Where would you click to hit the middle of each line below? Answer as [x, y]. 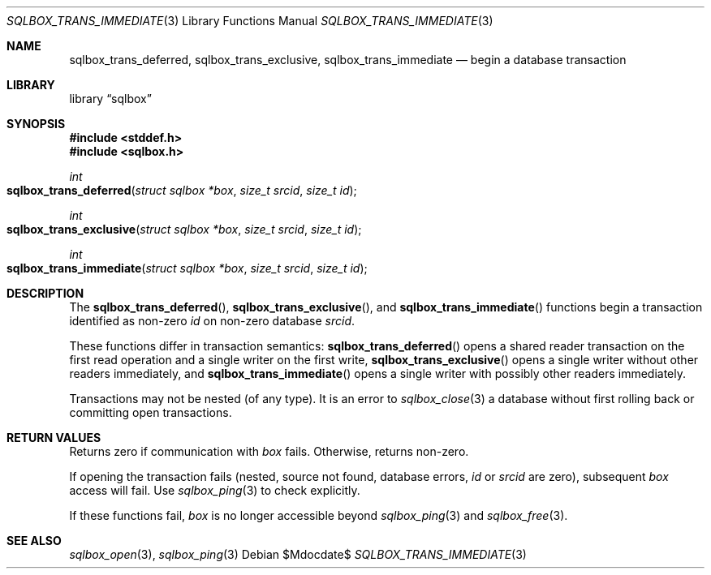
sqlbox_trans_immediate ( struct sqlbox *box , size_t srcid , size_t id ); [187, 268]
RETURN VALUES [54, 438]
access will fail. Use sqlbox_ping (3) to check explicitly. [215, 490]
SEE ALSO [34, 541]
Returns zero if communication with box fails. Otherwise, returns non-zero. [269, 451]
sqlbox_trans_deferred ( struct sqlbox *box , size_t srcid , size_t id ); [182, 190]
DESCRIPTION [45, 293]
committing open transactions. [151, 412]
